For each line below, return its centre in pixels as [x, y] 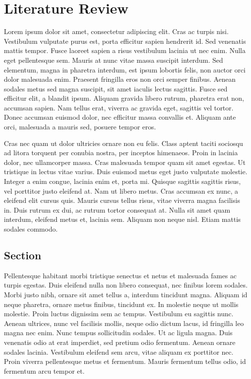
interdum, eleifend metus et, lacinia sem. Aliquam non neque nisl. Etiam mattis [122, 219]
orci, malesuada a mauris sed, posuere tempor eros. [80, 127]
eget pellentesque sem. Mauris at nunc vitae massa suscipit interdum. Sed [114, 60]
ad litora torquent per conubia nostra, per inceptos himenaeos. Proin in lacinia [121, 153]
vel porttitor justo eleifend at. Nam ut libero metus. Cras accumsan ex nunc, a [121, 190]
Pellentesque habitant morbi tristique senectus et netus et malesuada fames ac [120, 275]
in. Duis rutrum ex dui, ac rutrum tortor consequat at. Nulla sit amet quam [117, 209]
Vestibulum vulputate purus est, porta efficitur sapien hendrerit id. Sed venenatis [125, 41]
